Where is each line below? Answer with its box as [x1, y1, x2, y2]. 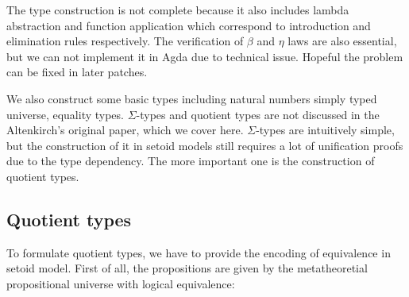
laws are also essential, [287, 33, 397, 49]
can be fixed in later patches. [6, 64, 148, 80]
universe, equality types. [6, 106, 124, 122]
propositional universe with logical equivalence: [6, 275, 235, 291]
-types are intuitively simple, [256, 121, 395, 138]
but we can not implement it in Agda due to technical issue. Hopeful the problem [6, 48, 403, 64]
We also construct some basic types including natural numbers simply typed [6, 90, 377, 106]
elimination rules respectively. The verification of [6, 33, 244, 49]
